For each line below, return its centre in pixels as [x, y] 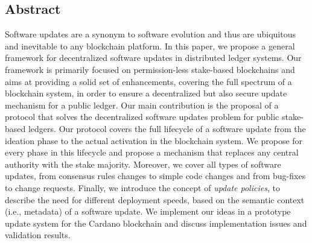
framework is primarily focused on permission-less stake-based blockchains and [150, 69]
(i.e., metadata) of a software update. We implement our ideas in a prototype [148, 211]
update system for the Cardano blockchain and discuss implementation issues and [156, 223]
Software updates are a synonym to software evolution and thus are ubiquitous [151, 34]
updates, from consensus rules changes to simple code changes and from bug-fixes [155, 176]
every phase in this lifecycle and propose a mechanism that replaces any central [152, 152]
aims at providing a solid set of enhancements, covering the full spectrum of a [148, 81]
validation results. [38, 235]
